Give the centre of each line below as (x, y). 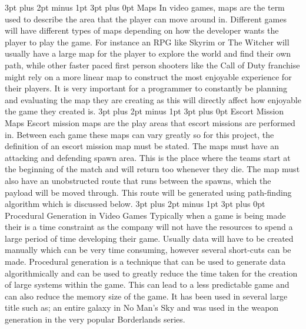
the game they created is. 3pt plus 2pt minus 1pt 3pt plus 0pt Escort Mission (144, 111)
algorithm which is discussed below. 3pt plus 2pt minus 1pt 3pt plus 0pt (135, 204)
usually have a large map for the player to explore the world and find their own (148, 53)
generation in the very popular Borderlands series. (95, 319)
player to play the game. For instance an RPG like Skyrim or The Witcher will (147, 42)
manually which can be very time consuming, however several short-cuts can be (148, 250)
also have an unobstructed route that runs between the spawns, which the (138, 180)
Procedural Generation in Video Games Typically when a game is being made (145, 215)
